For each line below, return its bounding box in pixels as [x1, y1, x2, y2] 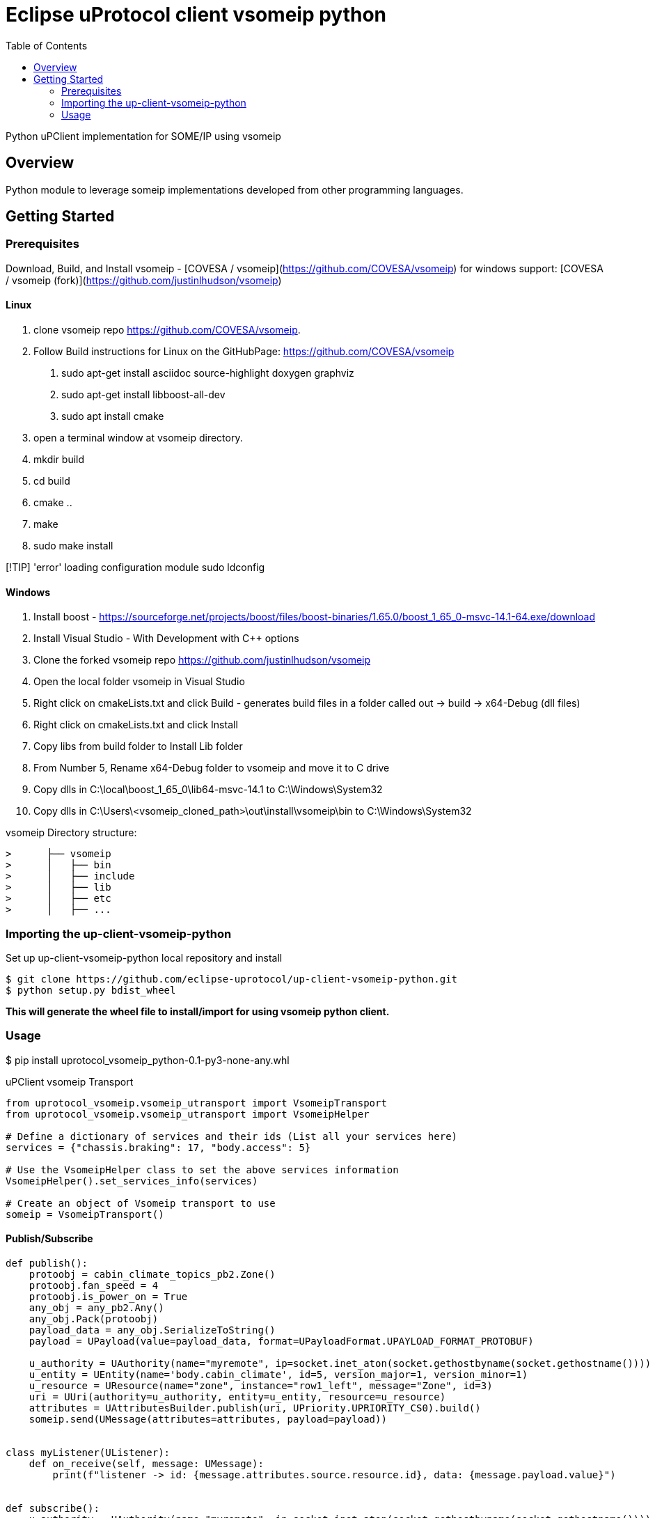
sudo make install [33, 540, 113, 552]
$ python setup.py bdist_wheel [6, 985, 176, 996]
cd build [33, 475, 70, 487]
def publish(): [6, 1257, 88, 1269]
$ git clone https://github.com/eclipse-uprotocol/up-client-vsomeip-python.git [6, 973, 458, 985]
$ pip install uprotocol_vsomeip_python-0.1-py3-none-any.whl [6, 1054, 290, 1066]
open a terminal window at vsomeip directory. [33, 432, 243, 444]
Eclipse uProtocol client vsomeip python [6, 3, 387, 26]
